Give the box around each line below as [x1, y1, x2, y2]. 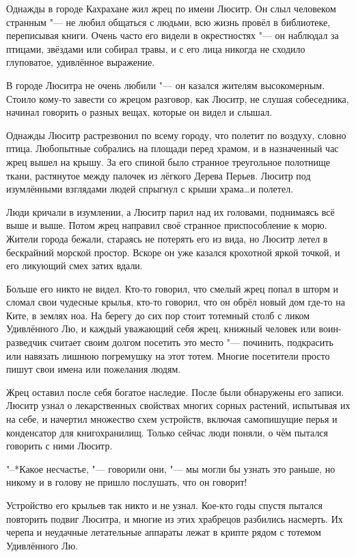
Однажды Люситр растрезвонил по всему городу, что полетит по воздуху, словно [6, 127, 346, 142]
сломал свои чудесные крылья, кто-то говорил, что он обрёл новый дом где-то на [6, 295, 345, 309]
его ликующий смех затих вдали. [6, 258, 143, 273]
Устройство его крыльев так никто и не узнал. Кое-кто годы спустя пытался [6, 498, 323, 512]
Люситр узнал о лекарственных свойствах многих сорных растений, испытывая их [6, 398, 351, 412]
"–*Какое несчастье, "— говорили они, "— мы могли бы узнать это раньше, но [6, 461, 336, 475]
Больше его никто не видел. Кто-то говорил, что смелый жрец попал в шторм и [6, 281, 338, 295]
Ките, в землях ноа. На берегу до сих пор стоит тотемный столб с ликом [6, 308, 310, 322]
